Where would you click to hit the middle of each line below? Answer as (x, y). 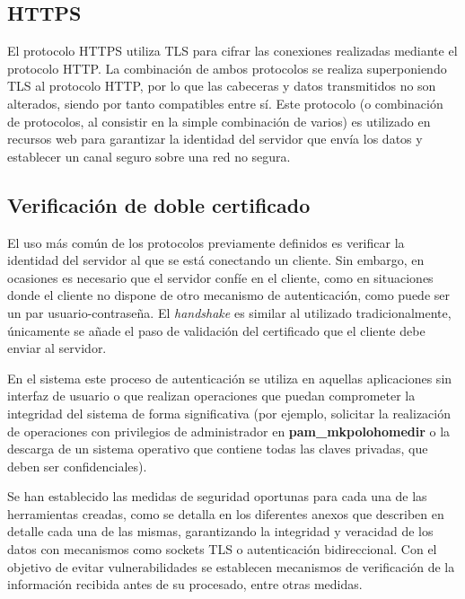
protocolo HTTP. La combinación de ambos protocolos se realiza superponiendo (227, 68)
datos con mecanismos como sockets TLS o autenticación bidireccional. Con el (222, 549)
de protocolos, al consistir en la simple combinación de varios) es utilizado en (219, 121)
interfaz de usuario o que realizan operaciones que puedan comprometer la (211, 396)
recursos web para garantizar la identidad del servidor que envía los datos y (215, 139)
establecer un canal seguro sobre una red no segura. (149, 156)
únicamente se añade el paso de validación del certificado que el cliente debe (216, 330)
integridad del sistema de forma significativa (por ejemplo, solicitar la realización (229, 413)
